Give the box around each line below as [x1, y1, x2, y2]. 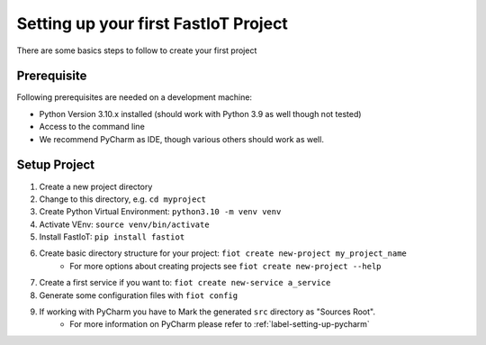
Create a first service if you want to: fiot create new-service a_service [39, 277, 331, 288]
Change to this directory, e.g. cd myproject [39, 194, 207, 204]
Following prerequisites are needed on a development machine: [16, 92, 252, 103]
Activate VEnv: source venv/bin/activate [39, 219, 211, 230]
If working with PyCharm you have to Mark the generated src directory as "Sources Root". [39, 306, 375, 317]
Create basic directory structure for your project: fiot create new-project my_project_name [39, 248, 407, 259]
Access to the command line [39, 122, 146, 132]
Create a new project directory [39, 181, 153, 192]
